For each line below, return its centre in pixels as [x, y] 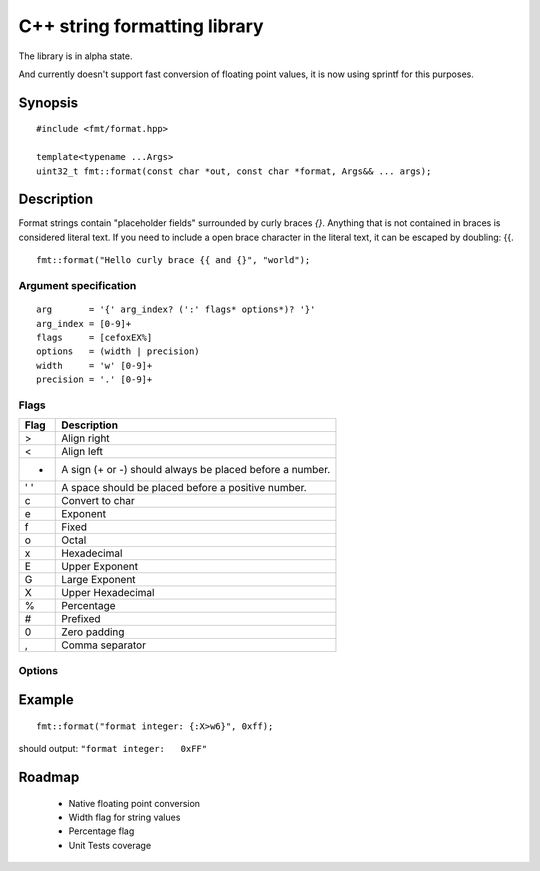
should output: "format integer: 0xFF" [113, 749]
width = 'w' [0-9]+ [94, 365]
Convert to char [98, 501]
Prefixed [81, 619]
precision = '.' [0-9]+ [94, 379]
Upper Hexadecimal [108, 593]
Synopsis [48, 102]
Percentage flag [101, 831]
